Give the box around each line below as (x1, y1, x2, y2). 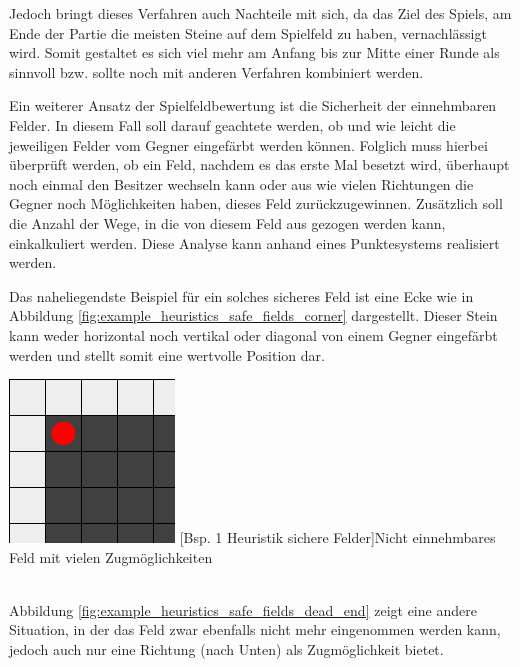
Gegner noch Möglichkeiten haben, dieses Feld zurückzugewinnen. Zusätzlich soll (9, 193, 503, 214)
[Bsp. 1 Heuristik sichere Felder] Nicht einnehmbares (179, 527, 496, 548)
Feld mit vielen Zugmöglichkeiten (9, 546, 213, 567)
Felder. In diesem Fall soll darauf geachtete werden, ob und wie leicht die (9, 114, 456, 135)
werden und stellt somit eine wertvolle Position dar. (9, 344, 325, 365)
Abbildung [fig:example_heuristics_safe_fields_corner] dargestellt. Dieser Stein (9, 305, 498, 326)
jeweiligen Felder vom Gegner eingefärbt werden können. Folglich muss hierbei (9, 134, 488, 155)
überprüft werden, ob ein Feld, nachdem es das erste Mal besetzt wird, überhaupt (9, 154, 510, 175)
